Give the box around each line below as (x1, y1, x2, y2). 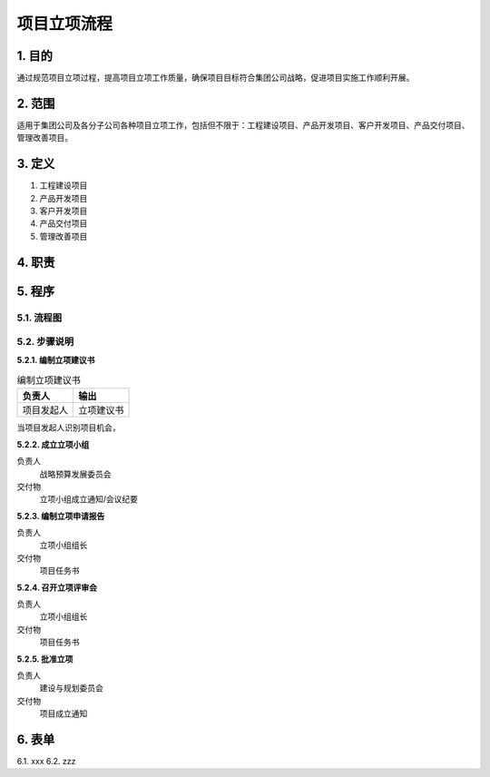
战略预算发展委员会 (39, 468, 112, 479)
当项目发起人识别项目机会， (16, 422, 121, 433)
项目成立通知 (39, 708, 88, 719)
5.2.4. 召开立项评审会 (16, 582, 98, 593)
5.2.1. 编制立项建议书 (16, 354, 95, 365)
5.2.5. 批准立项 (16, 654, 73, 664)
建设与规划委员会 (39, 683, 103, 693)
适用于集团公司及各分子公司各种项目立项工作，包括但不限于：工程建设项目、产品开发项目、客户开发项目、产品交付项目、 (16, 119, 470, 131)
